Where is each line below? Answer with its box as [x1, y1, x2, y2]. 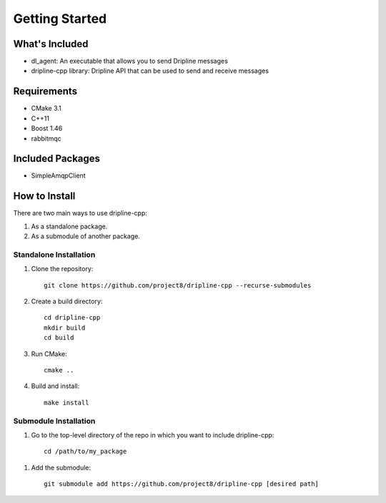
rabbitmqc [31, 134, 62, 143]
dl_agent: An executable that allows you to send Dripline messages [31, 57, 228, 66]
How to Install [13, 190, 76, 203]
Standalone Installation [13, 250, 96, 260]
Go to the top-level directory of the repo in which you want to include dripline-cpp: [31, 430, 274, 439]
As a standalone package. [31, 222, 108, 230]
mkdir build [44, 323, 86, 332]
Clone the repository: [31, 265, 94, 273]
